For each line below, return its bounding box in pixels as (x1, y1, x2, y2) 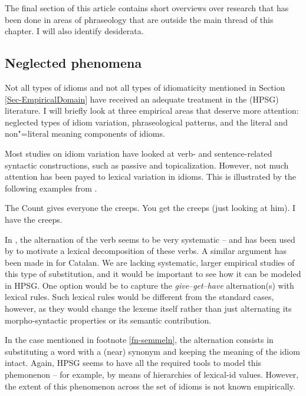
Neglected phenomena (5, 54, 142, 72)
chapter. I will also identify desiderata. (5, 25, 144, 37)
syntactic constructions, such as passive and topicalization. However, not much (5, 159, 289, 171)
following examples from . (5, 181, 97, 194)
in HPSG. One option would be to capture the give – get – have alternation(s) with (5, 279, 294, 291)
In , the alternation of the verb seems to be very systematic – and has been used (5, 233, 295, 245)
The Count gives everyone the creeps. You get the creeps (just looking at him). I (5, 202, 296, 214)
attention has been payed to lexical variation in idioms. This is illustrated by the (5, 170, 296, 183)
